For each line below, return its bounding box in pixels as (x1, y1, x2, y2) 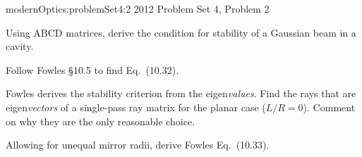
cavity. (6, 39, 34, 54)
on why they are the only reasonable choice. (6, 113, 195, 128)
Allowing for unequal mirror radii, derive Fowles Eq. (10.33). (6, 137, 270, 152)
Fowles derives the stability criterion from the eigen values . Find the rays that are (6, 86, 356, 101)
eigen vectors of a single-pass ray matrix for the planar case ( (6, 99, 266, 114)
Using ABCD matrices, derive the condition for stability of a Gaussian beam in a (6, 25, 356, 39)
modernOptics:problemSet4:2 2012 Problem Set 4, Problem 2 (6, 1, 270, 15)
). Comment (303, 99, 356, 114)
